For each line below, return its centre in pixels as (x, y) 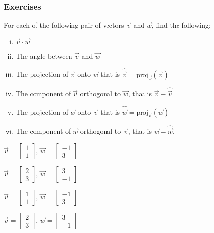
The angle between (44, 56)
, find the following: (181, 25)
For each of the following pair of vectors (64, 25)
